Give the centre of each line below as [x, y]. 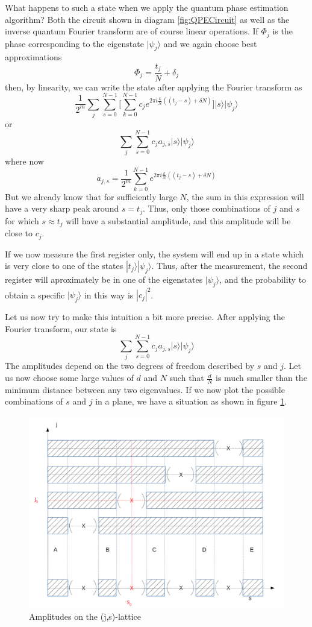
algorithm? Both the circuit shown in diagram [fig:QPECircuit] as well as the [147, 19]
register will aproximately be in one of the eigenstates [104, 279]
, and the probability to [263, 279]
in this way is [109, 295]
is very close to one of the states [64, 266]
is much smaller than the [261, 378]
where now [24, 161]
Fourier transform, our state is [61, 328]
